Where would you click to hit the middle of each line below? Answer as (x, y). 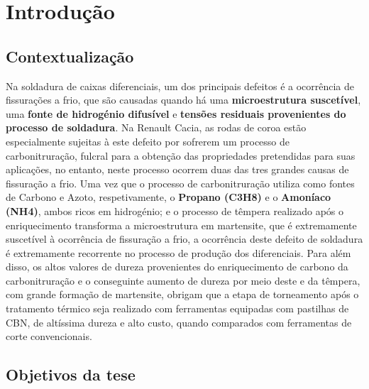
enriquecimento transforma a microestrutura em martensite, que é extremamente (181, 225)
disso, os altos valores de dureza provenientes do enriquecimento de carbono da (177, 267)
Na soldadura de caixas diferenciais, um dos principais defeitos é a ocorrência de (180, 86)
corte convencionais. (49, 336)
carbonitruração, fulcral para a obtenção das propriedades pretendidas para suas (181, 155)
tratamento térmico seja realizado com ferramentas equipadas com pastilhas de (177, 308)
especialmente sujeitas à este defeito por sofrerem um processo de (148, 141)
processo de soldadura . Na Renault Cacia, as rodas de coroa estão (156, 127)
